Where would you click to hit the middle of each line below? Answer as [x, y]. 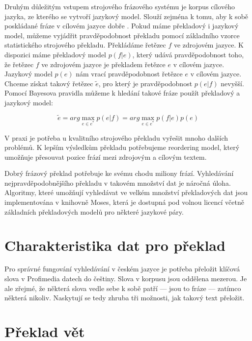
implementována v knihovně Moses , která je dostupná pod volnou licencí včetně [124, 202]
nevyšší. [232, 83]
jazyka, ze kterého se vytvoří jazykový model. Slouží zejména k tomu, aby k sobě [126, 16]
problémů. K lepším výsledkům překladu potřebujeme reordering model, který [122, 147]
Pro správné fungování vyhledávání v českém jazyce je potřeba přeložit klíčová [122, 269]
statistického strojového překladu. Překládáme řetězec [85, 45]
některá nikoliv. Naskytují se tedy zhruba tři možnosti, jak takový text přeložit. [125, 298]
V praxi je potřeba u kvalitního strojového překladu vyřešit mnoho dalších [116, 137]
